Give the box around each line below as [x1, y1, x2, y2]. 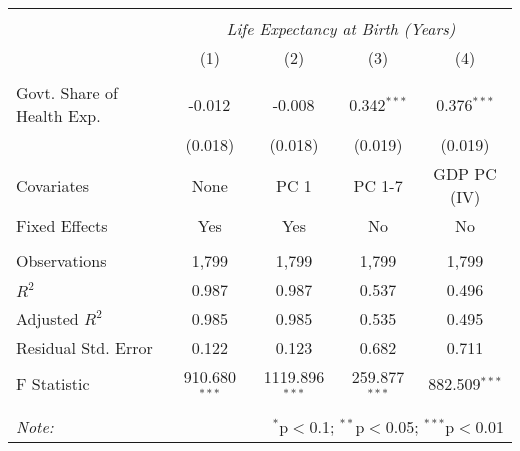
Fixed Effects [16, 214, 108, 237]
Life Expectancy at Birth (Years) [226, 17, 456, 40]
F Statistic [16, 372, 90, 396]
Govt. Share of [16, 81, 118, 104]
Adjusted [16, 307, 79, 330]
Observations [16, 249, 107, 272]
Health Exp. [16, 104, 101, 127]
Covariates [16, 173, 90, 197]
